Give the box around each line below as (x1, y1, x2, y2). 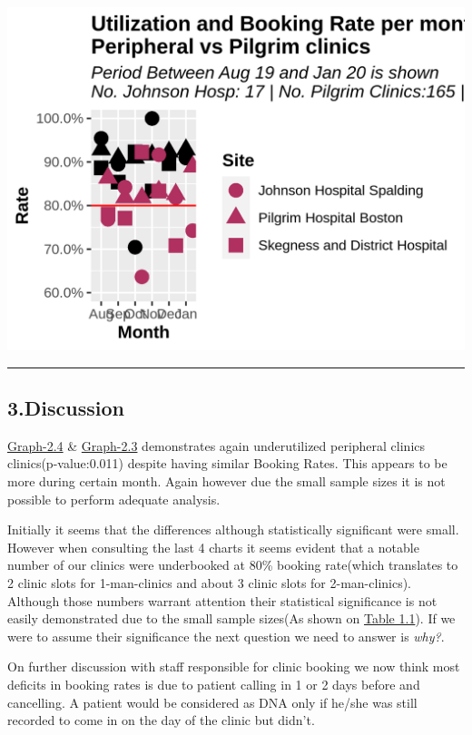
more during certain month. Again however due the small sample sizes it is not (7, 471, 446, 490)
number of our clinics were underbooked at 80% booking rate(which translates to (7, 555, 458, 574)
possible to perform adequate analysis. (7, 489, 221, 508)
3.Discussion (7, 393, 124, 421)
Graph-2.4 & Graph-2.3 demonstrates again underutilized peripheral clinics (7, 436, 426, 455)
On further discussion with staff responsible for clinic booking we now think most (7, 657, 460, 676)
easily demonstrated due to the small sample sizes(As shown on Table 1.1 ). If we (7, 609, 456, 628)
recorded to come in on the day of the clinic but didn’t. (7, 710, 315, 730)
